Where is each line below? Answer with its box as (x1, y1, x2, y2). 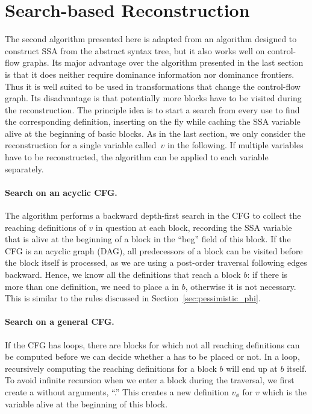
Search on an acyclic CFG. (5, 186, 117, 198)
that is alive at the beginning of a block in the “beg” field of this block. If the (5, 233, 291, 245)
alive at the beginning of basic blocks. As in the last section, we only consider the (5, 127, 306, 139)
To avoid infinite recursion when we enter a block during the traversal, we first (5, 374, 295, 386)
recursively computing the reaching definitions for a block (5, 362, 217, 374)
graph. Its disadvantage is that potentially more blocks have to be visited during (5, 92, 302, 104)
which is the (262, 385, 307, 398)
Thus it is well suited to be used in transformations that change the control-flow (5, 80, 301, 92)
